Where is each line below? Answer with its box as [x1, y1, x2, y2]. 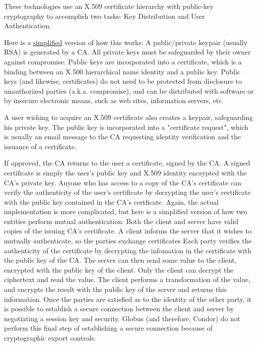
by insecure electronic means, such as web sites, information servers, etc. [4, 95, 224, 106]
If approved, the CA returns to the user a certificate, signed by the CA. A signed [4, 158, 250, 168]
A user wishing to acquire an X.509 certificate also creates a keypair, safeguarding [4, 112, 253, 122]
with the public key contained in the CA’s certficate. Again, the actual [4, 196, 219, 207]
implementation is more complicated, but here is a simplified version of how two [4, 206, 247, 217]
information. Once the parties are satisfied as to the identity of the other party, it [4, 293, 252, 304]
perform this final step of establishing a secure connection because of [4, 323, 213, 333]
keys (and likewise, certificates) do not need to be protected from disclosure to [4, 76, 242, 86]
